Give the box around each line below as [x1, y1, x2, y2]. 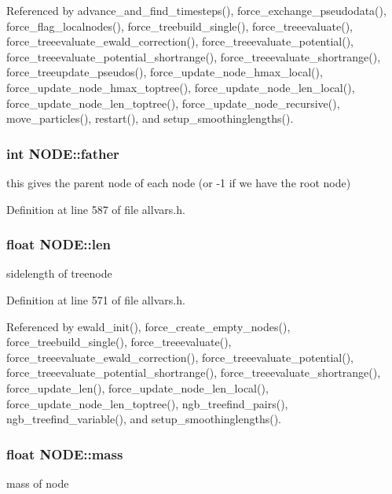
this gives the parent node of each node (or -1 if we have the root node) [6, 174, 351, 190]
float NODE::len [6, 234, 111, 254]
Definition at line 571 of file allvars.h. [6, 291, 185, 308]
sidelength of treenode [6, 265, 112, 282]
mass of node [6, 474, 69, 491]
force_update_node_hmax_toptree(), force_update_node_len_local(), [6, 79, 355, 95]
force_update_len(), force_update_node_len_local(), [6, 379, 269, 396]
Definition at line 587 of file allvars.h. [6, 201, 185, 217]
